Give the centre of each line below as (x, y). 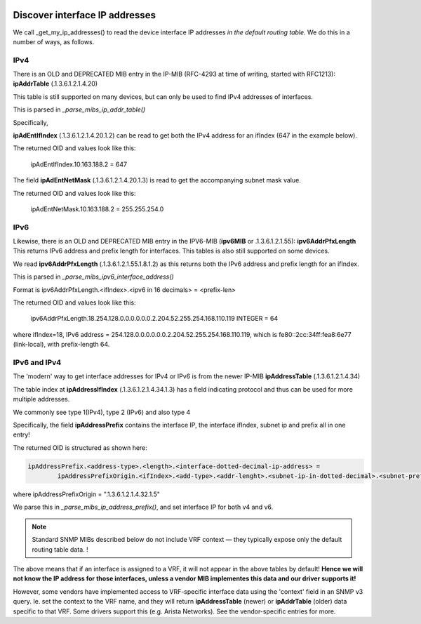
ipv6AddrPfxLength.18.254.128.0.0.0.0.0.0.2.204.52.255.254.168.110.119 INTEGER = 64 (154, 319)
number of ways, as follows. (54, 41)
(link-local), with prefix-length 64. (61, 345)
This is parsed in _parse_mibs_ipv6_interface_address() (94, 277)
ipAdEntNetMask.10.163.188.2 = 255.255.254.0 (97, 209)
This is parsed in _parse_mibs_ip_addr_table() (79, 109)
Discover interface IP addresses (84, 15)
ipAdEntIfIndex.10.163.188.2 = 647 (79, 164)
